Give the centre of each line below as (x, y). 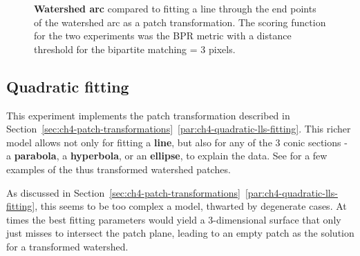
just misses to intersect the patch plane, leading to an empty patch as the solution (180, 233)
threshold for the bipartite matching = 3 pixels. (135, 49)
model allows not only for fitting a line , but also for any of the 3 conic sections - (177, 142)
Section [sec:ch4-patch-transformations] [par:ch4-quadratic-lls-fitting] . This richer (179, 129)
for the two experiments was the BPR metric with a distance (163, 36)
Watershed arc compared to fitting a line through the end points (175, 8)
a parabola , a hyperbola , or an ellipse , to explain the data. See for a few (167, 156)
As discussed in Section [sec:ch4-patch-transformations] (123, 192)
